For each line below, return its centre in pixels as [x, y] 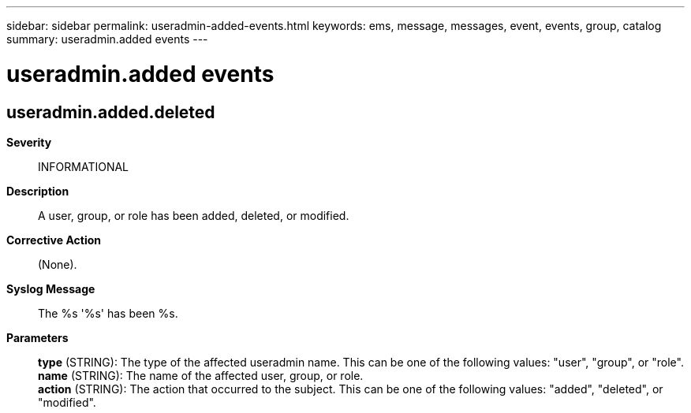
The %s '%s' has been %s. [108, 313]
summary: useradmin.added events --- [107, 39]
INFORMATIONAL [84, 166]
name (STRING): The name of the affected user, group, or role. [201, 375]
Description [38, 191]
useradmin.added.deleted [111, 112]
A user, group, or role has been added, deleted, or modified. [194, 215]
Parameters [37, 337]
